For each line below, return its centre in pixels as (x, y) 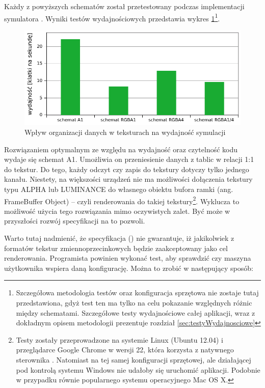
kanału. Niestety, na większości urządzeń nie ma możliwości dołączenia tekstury (128, 179)
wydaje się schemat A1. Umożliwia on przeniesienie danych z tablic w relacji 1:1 (129, 159)
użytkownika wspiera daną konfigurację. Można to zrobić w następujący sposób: (129, 268)
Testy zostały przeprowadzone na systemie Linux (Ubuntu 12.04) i (120, 339)
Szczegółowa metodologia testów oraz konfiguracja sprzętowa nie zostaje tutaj (137, 293)
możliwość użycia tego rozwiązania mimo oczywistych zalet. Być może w (117, 211)
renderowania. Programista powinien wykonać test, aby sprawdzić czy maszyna (128, 258)
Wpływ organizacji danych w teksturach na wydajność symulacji (125, 132)
